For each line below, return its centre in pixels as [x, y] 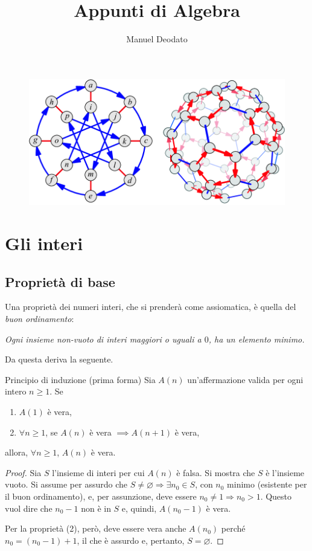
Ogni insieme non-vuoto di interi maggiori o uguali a [103, 339]
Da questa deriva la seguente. [59, 359]
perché [233, 528]
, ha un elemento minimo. [256, 339]
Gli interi [44, 243]
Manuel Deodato [157, 39]
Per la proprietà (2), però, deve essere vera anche [96, 528]
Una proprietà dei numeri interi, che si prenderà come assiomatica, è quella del [151, 307]
